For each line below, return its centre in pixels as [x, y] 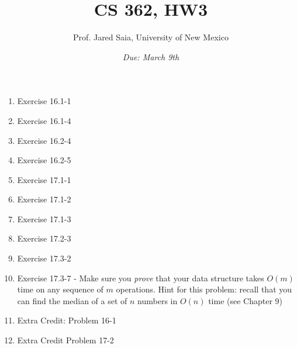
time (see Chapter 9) [245, 300]
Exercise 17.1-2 [44, 199]
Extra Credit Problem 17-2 [65, 340]
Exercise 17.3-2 [44, 258]
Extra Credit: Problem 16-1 [67, 320]
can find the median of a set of [72, 300]
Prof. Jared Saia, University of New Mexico [151, 37]
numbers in [158, 300]
